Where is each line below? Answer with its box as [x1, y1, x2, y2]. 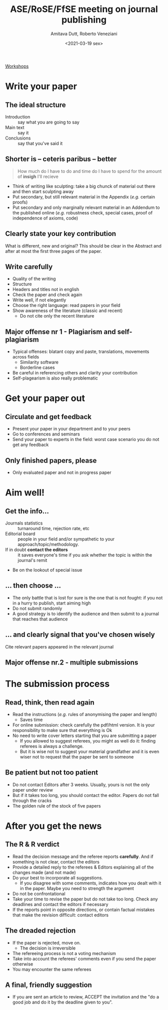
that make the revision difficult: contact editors [12, 911, 109, 918]
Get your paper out [5, 392, 85, 404]
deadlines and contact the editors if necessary [12, 901, 108, 907]
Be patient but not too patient [5, 768, 98, 777]
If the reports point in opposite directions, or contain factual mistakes [12, 906, 155, 912]
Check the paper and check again [12, 291, 82, 298]
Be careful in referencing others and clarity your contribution [12, 370, 137, 376]
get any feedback [12, 441, 49, 448]
